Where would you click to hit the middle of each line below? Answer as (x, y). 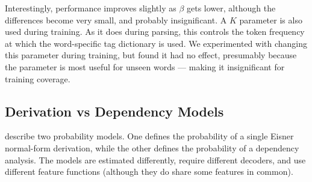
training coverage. (38, 78)
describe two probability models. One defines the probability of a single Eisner (149, 136)
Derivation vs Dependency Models (114, 111)
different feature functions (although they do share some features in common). (149, 171)
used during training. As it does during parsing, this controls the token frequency (155, 32)
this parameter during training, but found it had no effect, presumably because (151, 55)
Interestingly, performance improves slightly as (91, 8)
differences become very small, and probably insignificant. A (116, 20)
